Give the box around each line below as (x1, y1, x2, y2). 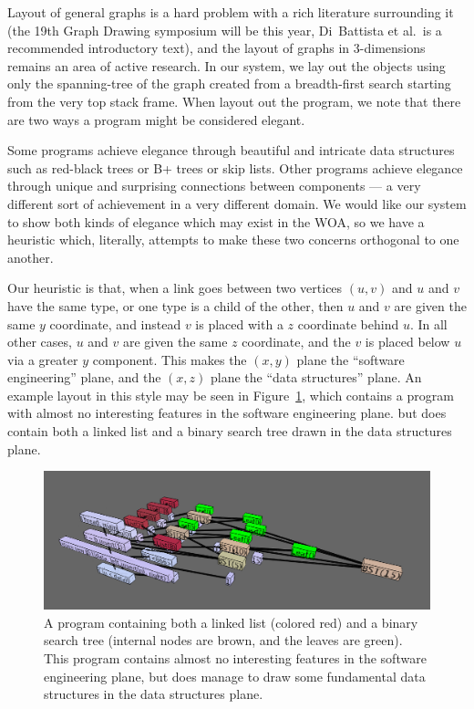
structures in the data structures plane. (44, 684, 263, 704)
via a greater (7, 349, 78, 369)
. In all (409, 314, 448, 333)
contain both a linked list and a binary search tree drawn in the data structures (7, 422, 452, 441)
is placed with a (195, 314, 283, 333)
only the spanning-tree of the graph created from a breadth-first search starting (7, 74, 451, 93)
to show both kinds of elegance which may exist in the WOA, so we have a (7, 212, 425, 231)
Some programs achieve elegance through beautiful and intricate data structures (7, 141, 455, 160)
